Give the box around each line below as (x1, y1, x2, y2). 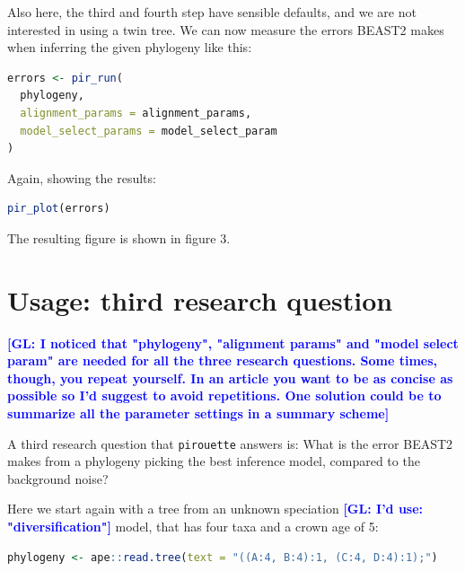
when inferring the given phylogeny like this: (7, 38, 252, 57)
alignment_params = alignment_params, (20, 106, 252, 119)
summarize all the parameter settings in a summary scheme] (7, 404, 390, 423)
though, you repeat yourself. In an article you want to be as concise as (7, 368, 453, 387)
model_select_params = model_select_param (20, 124, 277, 137)
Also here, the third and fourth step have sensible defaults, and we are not (7, 3, 417, 21)
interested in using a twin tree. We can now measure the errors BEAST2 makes (7, 20, 444, 39)
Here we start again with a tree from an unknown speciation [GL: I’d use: (7, 499, 424, 518)
